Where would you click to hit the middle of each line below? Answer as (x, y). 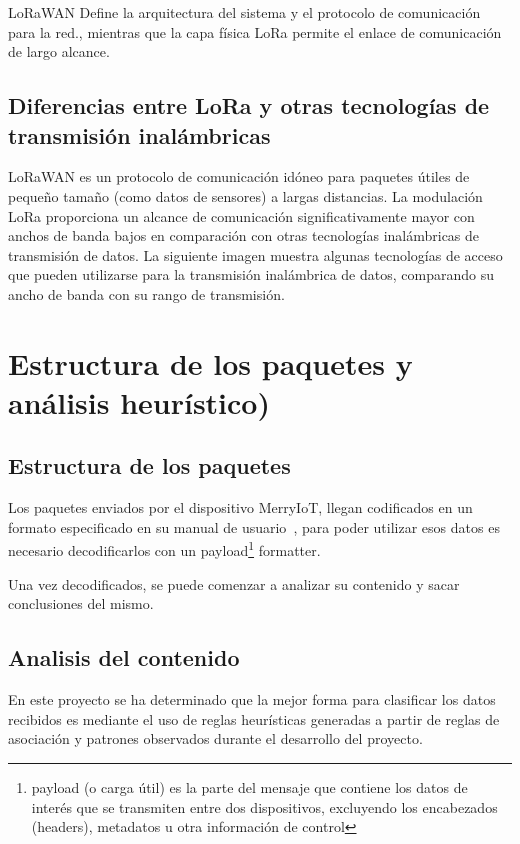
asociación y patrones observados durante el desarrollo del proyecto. (215, 738)
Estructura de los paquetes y (210, 362)
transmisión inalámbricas (139, 134)
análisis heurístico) (139, 401)
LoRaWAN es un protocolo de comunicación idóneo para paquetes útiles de (239, 176)
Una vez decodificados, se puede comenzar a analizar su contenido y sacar (234, 583)
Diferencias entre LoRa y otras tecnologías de (249, 105)
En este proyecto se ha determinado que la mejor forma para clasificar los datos (252, 699)
